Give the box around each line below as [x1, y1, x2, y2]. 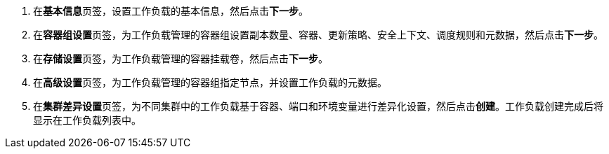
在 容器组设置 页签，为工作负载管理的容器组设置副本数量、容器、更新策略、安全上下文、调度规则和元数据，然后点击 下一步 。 [33, 29, 603, 41]
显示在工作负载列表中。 [33, 114, 141, 126]
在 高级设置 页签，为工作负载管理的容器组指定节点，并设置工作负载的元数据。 [33, 76, 387, 88]
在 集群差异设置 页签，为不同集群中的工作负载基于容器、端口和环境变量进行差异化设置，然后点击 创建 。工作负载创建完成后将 [33, 100, 603, 112]
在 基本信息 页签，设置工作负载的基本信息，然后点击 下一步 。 [33, 5, 308, 17]
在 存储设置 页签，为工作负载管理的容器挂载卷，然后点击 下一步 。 [33, 52, 328, 64]
